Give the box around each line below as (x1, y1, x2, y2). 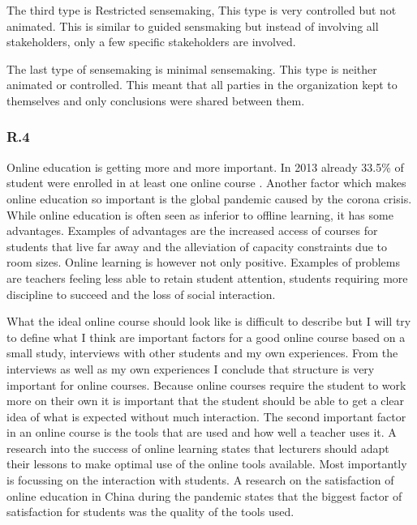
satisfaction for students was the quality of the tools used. (6, 503, 294, 520)
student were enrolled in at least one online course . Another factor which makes (6, 174, 406, 191)
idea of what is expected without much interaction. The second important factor (6, 408, 406, 425)
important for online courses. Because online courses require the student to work (6, 376, 406, 393)
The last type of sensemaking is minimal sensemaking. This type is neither (6, 60, 377, 77)
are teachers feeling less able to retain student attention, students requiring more (6, 269, 408, 286)
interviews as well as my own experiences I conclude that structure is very (6, 360, 375, 377)
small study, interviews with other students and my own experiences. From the (6, 344, 398, 361)
